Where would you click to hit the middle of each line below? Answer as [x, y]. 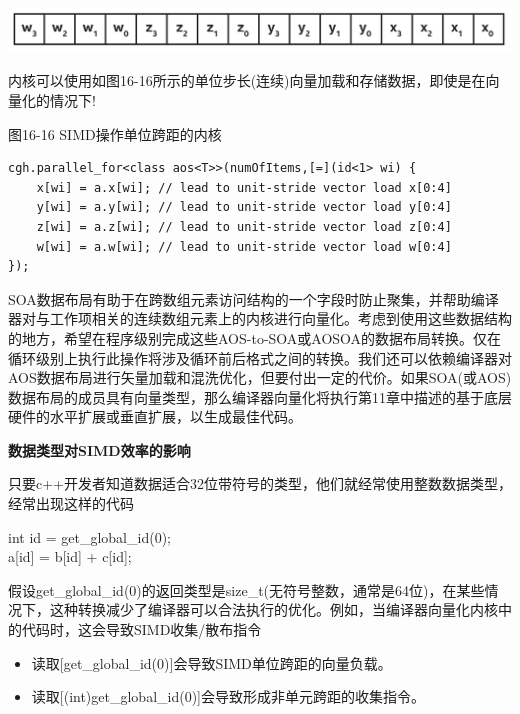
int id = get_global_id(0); [89, 536]
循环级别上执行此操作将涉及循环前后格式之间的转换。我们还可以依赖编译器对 [260, 357]
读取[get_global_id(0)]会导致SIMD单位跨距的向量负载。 [211, 662]
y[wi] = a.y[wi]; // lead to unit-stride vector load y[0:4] [244, 207]
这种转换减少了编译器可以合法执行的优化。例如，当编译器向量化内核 [273, 609]
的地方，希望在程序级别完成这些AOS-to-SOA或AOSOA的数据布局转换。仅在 [255, 337]
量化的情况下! [52, 99]
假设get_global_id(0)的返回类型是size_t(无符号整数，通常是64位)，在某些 [246, 589]
